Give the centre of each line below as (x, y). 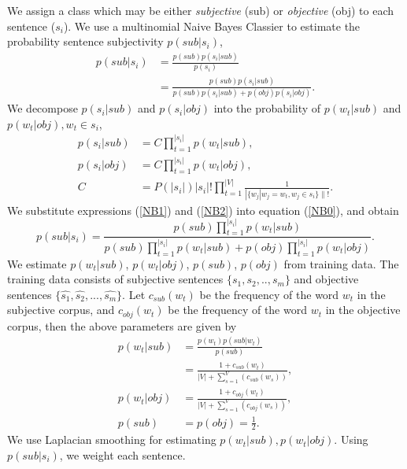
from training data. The (341, 263)
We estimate (37, 263)
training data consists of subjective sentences (115, 279)
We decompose (43, 108)
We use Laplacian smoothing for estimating (112, 439)
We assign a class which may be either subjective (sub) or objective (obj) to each (201, 10)
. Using (351, 439)
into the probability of (267, 108)
